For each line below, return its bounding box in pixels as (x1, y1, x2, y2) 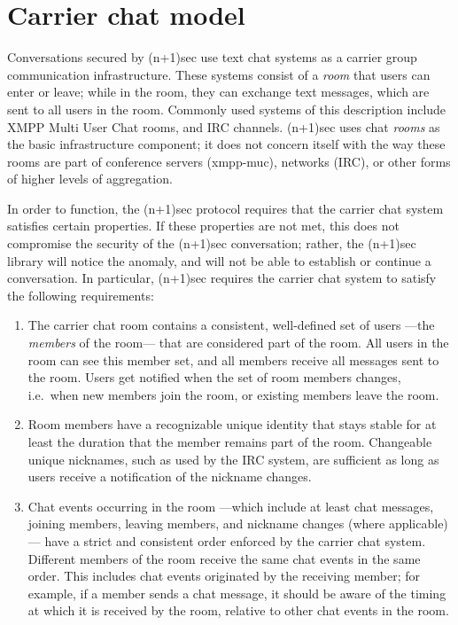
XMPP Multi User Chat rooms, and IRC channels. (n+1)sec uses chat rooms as (7, 117, 440, 136)
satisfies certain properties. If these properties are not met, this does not (7, 216, 400, 235)
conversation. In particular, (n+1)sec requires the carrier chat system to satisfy (7, 269, 437, 287)
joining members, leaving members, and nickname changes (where (27, 514, 385, 533)
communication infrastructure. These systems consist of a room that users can (7, 65, 431, 83)
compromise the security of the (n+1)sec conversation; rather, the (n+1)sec (7, 234, 416, 253)
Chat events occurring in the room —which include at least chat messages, (27, 496, 434, 515)
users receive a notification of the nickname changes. (27, 467, 312, 486)
